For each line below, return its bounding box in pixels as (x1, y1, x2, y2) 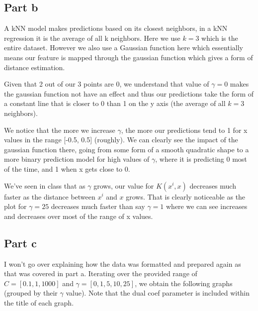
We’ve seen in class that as (4, 180, 86, 191)
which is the (201, 32, 238, 43)
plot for (4, 201, 27, 211)
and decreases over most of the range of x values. (4, 210, 153, 221)
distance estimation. (4, 62, 65, 72)
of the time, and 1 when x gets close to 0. (4, 163, 130, 174)
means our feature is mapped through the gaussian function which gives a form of (4, 52, 253, 62)
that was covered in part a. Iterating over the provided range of (4, 268, 197, 279)
